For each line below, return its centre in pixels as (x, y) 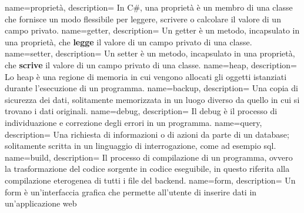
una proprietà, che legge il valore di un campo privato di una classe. (128, 41)
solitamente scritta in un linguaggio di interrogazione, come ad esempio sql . (141, 146)
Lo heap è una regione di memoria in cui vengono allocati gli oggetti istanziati (146, 76)
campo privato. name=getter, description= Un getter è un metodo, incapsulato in (152, 30)
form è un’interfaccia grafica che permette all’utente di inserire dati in (131, 192)
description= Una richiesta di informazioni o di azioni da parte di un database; (147, 134)
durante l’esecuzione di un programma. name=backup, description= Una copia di (151, 88)
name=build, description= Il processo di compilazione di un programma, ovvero (149, 157)
